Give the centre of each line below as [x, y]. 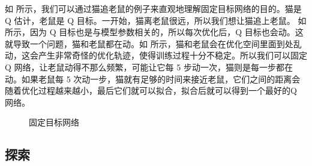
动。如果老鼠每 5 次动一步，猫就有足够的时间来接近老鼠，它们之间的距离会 [153, 79]
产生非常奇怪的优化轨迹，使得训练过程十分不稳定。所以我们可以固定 [172, 55]
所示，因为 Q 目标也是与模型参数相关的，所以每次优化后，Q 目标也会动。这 [154, 32]
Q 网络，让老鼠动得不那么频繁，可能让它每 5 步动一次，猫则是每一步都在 [149, 67]
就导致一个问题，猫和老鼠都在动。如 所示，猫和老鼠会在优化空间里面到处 [149, 43]
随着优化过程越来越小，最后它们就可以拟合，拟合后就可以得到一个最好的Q [151, 90]
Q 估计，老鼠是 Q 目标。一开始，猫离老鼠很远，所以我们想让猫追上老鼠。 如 [156, 20]
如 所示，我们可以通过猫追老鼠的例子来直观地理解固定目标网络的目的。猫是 [153, 8]
